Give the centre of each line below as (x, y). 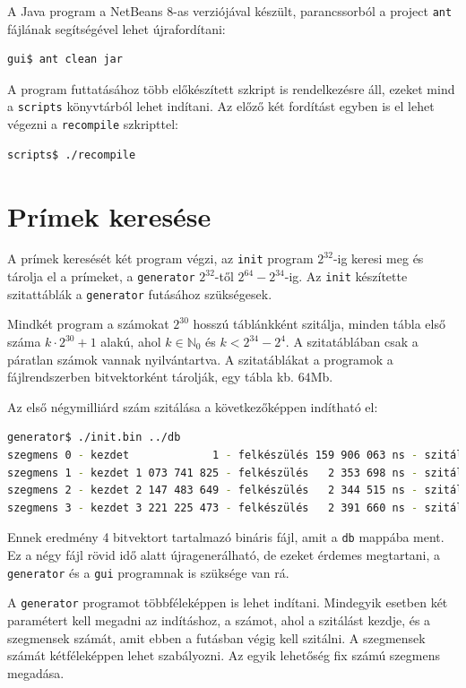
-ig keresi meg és (378, 258)
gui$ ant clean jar (65, 60)
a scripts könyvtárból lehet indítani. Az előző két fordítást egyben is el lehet (221, 106)
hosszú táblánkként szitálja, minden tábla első (319, 324)
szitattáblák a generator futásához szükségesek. (140, 293)
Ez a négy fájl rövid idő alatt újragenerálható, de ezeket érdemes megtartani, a (224, 555)
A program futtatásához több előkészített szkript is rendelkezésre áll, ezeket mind (231, 88)
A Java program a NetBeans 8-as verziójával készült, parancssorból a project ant (230, 11)
